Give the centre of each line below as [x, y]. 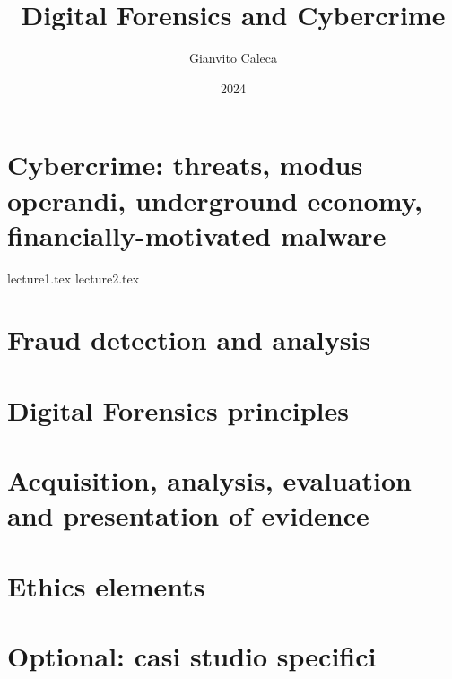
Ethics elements [106, 585]
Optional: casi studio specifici [192, 656]
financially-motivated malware [197, 235]
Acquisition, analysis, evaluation [209, 480]
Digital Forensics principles [178, 409]
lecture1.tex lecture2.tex [74, 278]
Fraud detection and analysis [189, 339]
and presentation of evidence [188, 515]
